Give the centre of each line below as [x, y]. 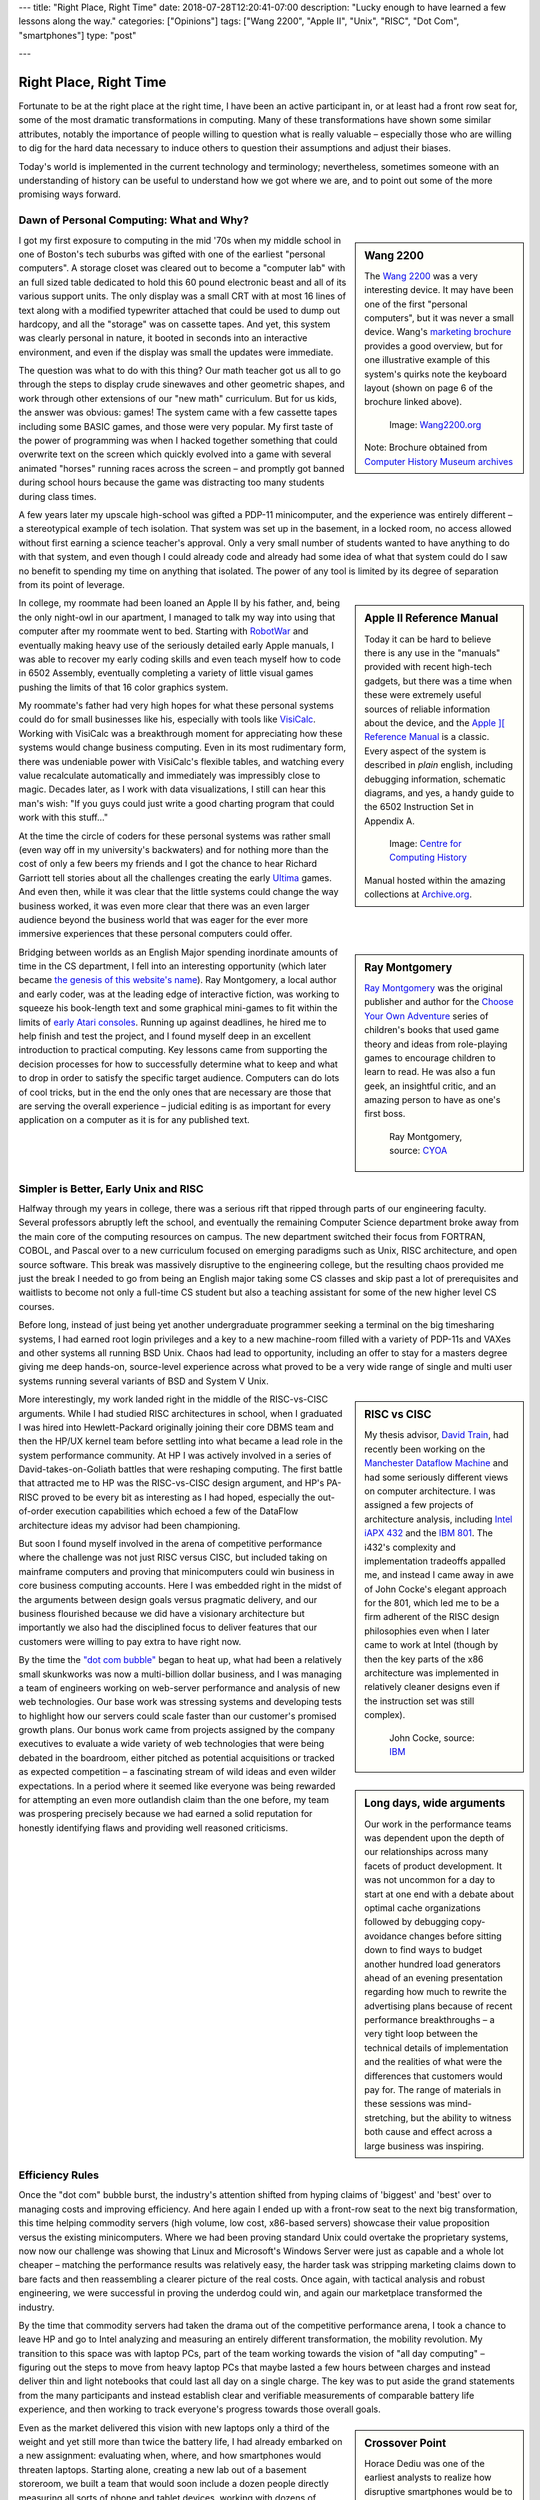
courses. [36, 1306]
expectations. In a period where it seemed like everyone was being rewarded [177, 1786]
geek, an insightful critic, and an [430, 1086]
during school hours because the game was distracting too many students [171, 482]
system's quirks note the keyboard [435, 374]
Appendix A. [389, 821]
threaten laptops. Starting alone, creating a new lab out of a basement [162, 2469]
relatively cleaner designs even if [432, 1687]
